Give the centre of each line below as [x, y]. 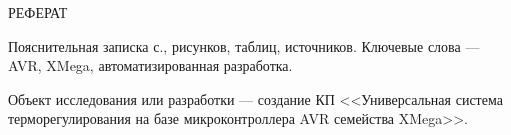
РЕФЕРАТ [38, 12]
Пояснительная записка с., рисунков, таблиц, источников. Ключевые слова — [244, 45]
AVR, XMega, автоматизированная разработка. [150, 65]
